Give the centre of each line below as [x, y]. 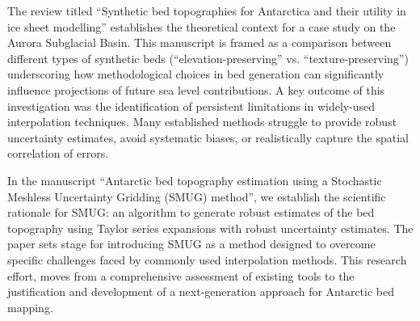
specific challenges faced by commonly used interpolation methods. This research [207, 259]
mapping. [30, 307]
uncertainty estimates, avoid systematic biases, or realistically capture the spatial [208, 137]
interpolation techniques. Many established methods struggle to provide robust [202, 122]
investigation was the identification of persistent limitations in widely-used [191, 106]
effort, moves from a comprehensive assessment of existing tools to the [181, 275]
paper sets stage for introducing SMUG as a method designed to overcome [191, 244]
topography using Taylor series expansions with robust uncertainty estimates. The [210, 228]
